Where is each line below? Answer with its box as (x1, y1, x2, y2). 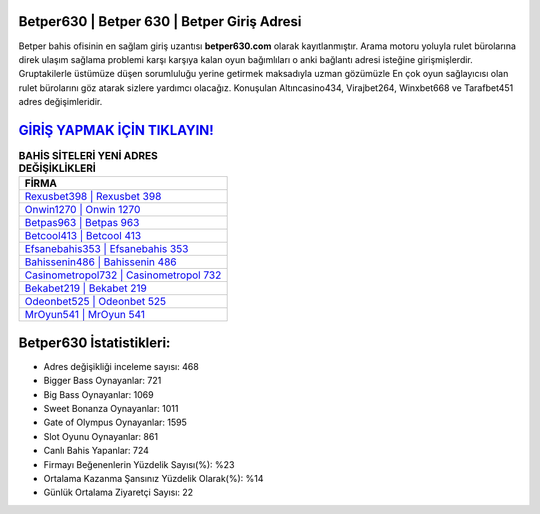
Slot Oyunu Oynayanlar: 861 (43, 430, 159, 442)
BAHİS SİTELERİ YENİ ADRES (18, 149, 159, 163)
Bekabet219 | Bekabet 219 (24, 281, 147, 295)
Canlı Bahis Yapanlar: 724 (43, 445, 150, 457)
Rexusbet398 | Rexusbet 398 (24, 190, 162, 204)
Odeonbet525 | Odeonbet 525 (24, 295, 167, 309)
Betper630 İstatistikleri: (18, 334, 171, 351)
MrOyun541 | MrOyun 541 (24, 308, 145, 322)
